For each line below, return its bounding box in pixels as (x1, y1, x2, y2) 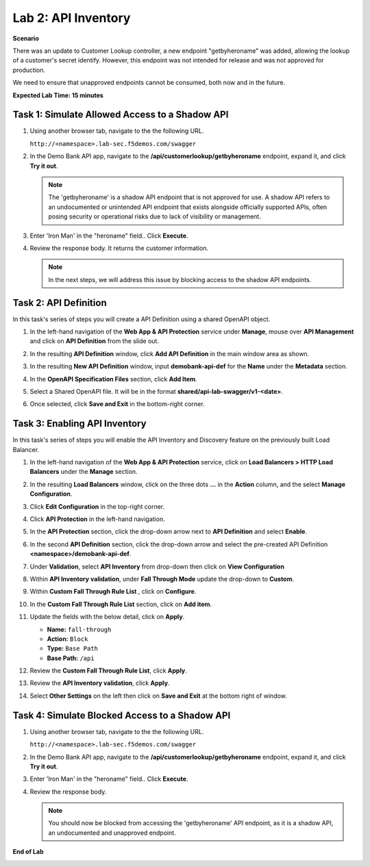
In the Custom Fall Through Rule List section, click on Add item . (29, 600, 212, 608)
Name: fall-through (47, 625, 112, 633)
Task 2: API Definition (12, 297, 107, 308)
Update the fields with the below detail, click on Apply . (29, 613, 185, 621)
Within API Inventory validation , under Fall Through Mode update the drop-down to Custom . (29, 575, 295, 583)
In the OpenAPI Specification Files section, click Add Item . (29, 375, 198, 383)
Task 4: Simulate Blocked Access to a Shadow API (12, 709, 231, 721)
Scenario (12, 34, 39, 42)
